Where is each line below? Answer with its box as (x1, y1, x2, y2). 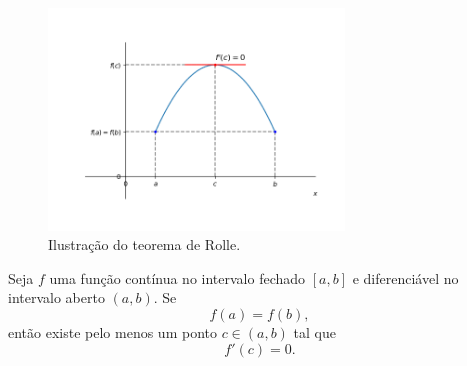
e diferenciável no (352, 267, 459, 288)
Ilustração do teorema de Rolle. (48, 234, 241, 255)
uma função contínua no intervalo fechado (49, 267, 306, 288)
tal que (293, 321, 336, 342)
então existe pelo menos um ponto (8, 321, 217, 342)
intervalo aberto (8, 287, 105, 308)
